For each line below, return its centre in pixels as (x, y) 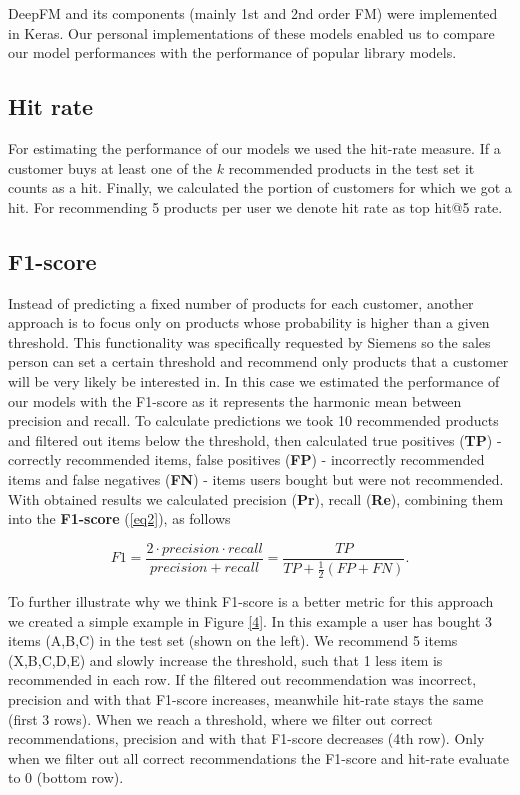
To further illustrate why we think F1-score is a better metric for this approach (251, 600)
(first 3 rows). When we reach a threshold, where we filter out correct (220, 718)
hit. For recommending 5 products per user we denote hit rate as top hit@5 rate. (255, 206)
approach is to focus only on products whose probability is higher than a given (249, 322)
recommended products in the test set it (351, 167)
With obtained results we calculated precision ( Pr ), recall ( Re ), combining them (256, 498)
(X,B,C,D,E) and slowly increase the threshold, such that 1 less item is (225, 659)
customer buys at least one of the (110, 167)
